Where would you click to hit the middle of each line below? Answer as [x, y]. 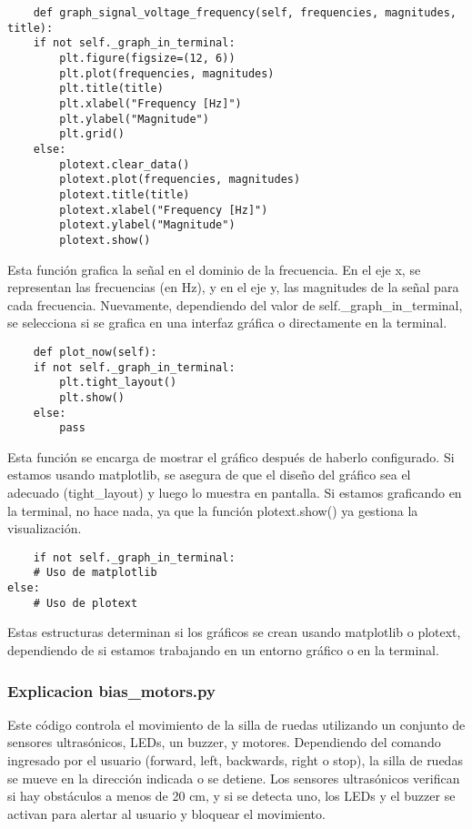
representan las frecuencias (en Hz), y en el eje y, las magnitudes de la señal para [233, 287]
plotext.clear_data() [125, 164]
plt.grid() [92, 134]
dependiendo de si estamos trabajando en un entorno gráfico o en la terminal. [223, 650]
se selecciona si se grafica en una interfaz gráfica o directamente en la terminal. [227, 323]
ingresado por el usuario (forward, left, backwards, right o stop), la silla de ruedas [235, 760]
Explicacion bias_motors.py [111, 690]
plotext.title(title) [125, 194]
